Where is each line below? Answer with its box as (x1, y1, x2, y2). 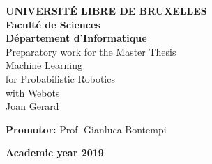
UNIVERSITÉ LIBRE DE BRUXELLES (6, 3, 207, 17)
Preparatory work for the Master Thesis (6, 44, 176, 58)
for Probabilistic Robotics (6, 71, 115, 85)
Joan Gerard (6, 99, 59, 113)
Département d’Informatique (6, 31, 147, 45)
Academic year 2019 (6, 145, 104, 160)
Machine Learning (6, 58, 82, 72)
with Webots (6, 85, 60, 99)
